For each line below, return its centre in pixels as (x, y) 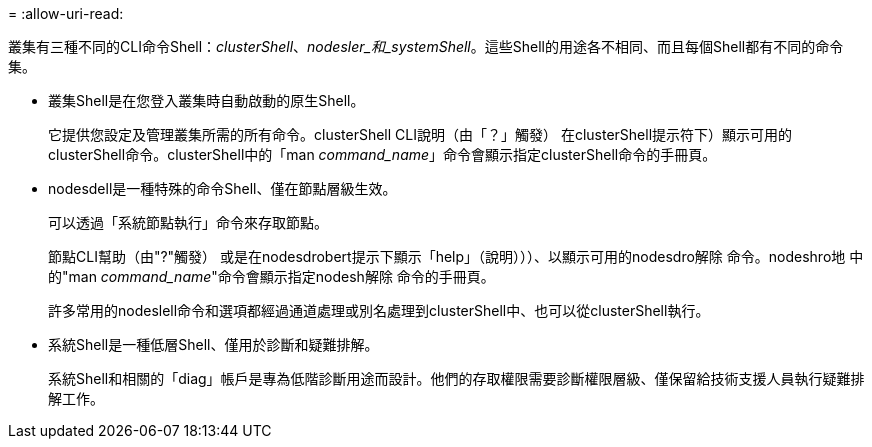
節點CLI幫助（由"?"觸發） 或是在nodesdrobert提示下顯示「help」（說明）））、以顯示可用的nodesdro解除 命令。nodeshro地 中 (456, 256)
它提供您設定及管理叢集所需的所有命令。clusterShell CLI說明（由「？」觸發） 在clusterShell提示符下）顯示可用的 (420, 134)
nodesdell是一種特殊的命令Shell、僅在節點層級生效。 (222, 188)
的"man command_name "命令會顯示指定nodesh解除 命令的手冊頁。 (271, 276)
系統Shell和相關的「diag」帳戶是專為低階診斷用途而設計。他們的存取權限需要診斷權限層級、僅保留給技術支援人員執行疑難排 (456, 378)
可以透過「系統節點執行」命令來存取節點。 (188, 222)
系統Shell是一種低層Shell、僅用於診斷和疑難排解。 (213, 344)
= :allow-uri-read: (66, 13)
